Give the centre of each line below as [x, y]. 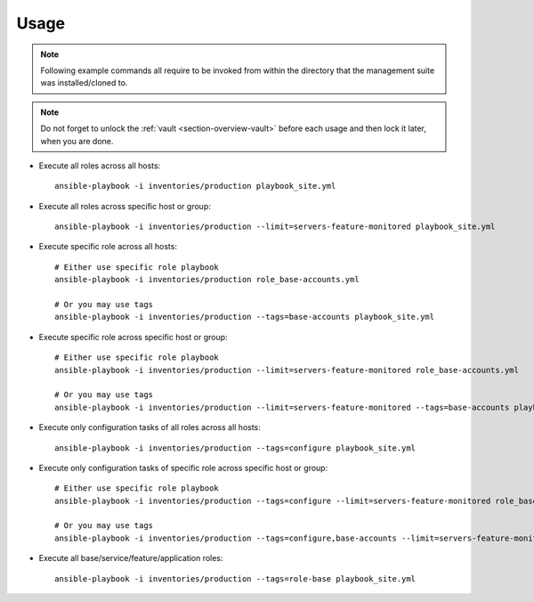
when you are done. [77, 141]
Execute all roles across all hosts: [100, 166]
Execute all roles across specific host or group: [125, 206]
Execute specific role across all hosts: [108, 247]
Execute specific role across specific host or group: [133, 337]
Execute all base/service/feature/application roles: [131, 558]
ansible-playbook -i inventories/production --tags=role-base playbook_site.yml [235, 578]
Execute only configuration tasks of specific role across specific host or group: [183, 468]
